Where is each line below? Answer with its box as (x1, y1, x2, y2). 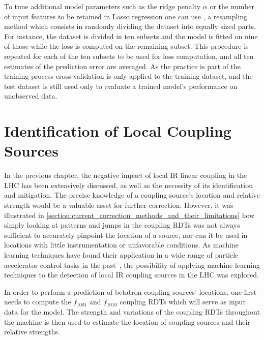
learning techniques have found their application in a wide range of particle (4, 250, 239, 260)
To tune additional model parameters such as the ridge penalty (4, 1, 201, 11)
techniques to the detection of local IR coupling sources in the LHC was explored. (4, 269, 259, 280)
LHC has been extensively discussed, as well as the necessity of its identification (4, 179, 253, 190)
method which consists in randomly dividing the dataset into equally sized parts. (4, 21, 256, 32)
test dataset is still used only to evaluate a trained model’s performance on (4, 80, 238, 91)
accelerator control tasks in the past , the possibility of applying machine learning (4, 259, 260, 270)
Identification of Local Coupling (4, 120, 231, 141)
